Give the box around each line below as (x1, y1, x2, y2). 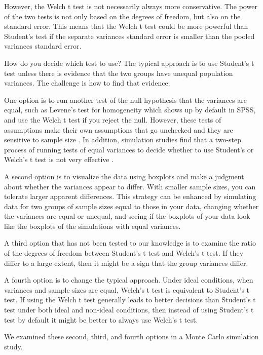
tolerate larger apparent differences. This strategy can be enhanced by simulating (4, 191, 256, 202)
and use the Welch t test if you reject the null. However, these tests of (4, 114, 221, 125)
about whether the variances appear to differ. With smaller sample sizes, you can (4, 181, 256, 191)
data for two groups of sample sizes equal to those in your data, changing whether (4, 201, 259, 211)
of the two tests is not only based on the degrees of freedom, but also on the (4, 11, 241, 21)
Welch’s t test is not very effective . (4, 154, 114, 165)
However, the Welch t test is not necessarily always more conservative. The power (4, 1, 257, 11)
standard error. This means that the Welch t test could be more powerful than (4, 21, 248, 31)
